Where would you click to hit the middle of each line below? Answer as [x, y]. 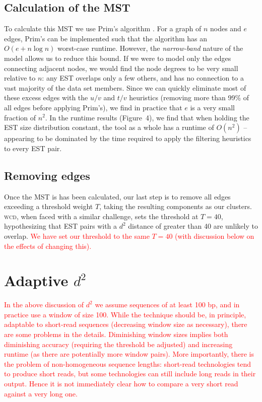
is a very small [212, 107]
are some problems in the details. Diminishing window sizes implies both [116, 334]
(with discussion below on [215, 236]
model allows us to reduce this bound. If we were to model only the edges [118, 58]
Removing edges [47, 175]
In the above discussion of [44, 305]
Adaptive [36, 280]
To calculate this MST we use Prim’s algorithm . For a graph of [103, 28]
